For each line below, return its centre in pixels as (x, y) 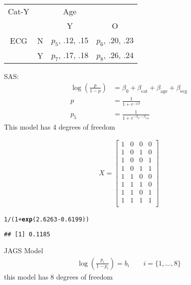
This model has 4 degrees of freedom (60, 126)
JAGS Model (24, 250)
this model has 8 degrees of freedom (59, 276)
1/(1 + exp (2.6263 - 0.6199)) (47, 219)
